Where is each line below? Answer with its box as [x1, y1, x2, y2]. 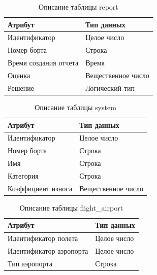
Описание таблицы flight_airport [19, 202, 123, 213]
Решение [8, 82, 35, 93]
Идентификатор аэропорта [8, 246, 88, 256]
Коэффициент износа [8, 183, 73, 193]
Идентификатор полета [8, 233, 78, 244]
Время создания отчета [8, 57, 79, 68]
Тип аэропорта [8, 258, 52, 268]
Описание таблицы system [35, 101, 116, 112]
